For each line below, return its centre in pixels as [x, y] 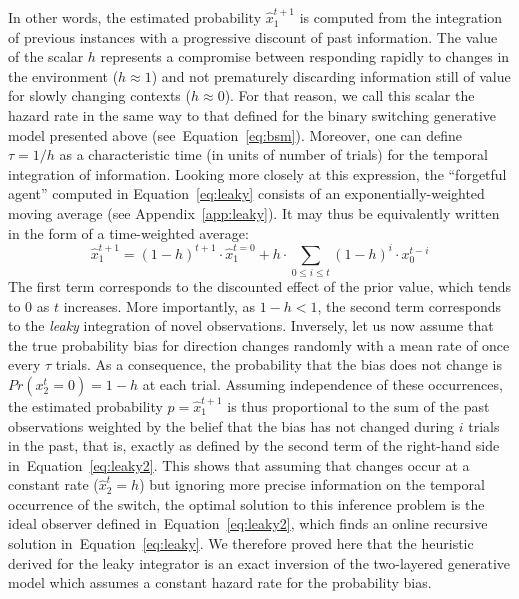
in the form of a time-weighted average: [128, 232]
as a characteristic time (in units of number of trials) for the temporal [273, 154]
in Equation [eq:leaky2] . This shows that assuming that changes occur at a [239, 464]
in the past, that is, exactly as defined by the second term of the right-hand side [254, 445]
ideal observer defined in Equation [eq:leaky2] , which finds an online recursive [248, 523]
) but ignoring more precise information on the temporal [312, 484]
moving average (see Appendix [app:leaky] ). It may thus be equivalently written [254, 212]
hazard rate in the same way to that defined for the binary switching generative [252, 114]
